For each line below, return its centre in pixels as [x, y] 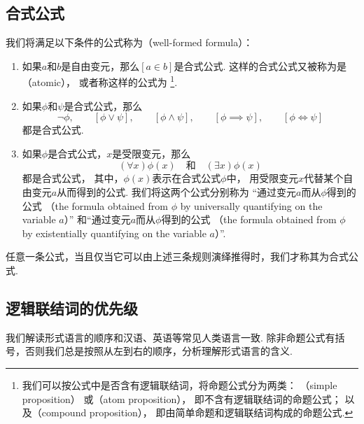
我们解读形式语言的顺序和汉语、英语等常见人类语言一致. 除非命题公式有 [170, 337]
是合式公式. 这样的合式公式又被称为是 [260, 65]
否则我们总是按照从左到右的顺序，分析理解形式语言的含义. [159, 351]
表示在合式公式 [187, 178]
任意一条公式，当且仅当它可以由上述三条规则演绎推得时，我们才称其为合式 [177, 256]
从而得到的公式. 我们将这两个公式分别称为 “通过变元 [177, 192]
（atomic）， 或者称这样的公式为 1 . [100, 81]
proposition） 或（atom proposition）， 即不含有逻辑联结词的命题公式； [182, 398]
